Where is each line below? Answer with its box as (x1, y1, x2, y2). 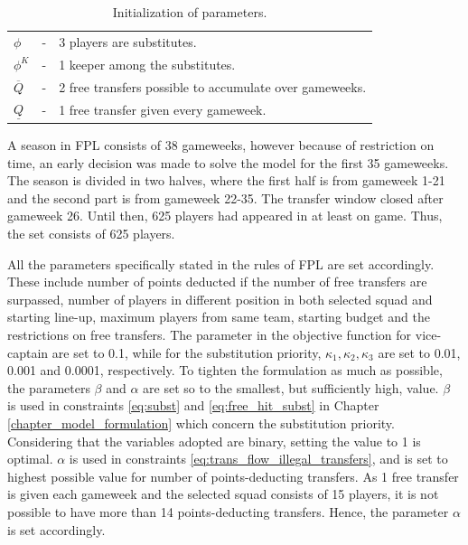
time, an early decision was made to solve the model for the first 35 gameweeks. (7, 153, 449, 172)
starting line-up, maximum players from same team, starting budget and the (7, 307, 430, 326)
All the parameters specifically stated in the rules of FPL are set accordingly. (7, 254, 435, 273)
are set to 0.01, (378, 343, 461, 362)
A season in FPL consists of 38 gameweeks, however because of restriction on (7, 136, 435, 155)
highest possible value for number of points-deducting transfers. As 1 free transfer (7, 466, 459, 485)
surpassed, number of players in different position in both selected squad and (7, 289, 433, 308)
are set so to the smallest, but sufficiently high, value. (143, 378, 439, 397)
